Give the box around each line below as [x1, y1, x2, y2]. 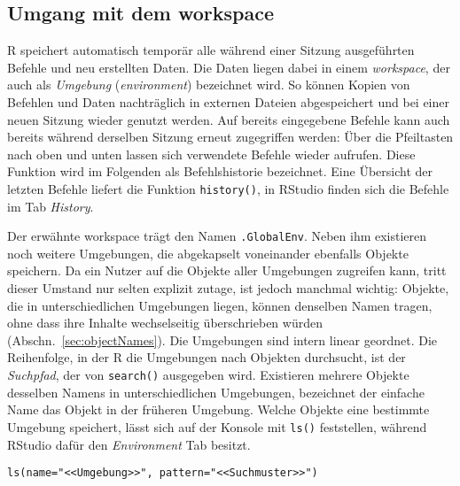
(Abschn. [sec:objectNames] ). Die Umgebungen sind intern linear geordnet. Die [7, 330, 437, 349]
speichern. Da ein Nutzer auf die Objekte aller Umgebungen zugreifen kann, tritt [7, 261, 447, 280]
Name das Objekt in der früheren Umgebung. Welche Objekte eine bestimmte [7, 400, 430, 419]
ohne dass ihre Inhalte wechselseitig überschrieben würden [7, 313, 323, 332]
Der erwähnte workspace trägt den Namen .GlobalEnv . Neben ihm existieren [7, 227, 427, 245]
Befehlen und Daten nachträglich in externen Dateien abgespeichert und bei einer [7, 92, 449, 111]
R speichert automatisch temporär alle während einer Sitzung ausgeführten [7, 41, 415, 59]
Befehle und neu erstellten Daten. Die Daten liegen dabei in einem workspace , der [7, 58, 450, 76]
